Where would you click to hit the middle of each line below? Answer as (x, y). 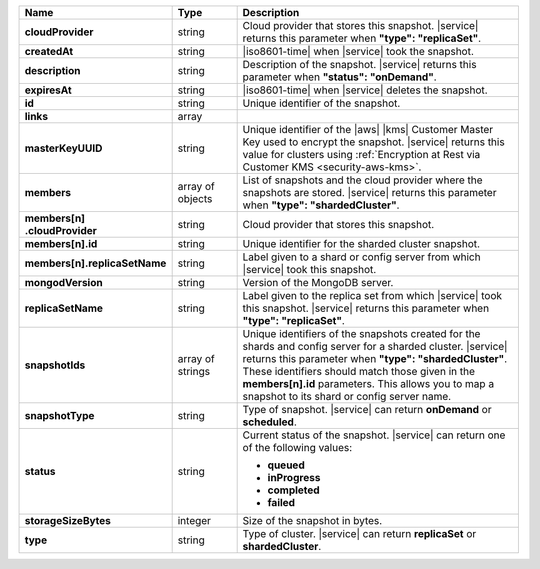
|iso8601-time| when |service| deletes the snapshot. (365, 90)
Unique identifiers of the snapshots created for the (361, 333)
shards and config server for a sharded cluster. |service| (375, 346)
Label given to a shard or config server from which (361, 257)
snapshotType (59, 415)
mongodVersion (64, 282)
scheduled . (269, 422)
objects (195, 198)
